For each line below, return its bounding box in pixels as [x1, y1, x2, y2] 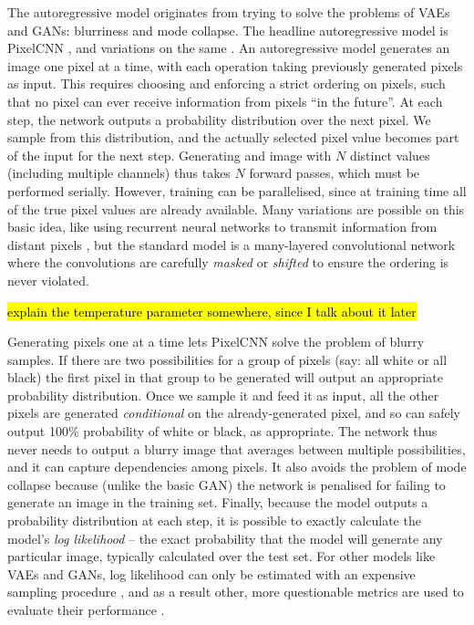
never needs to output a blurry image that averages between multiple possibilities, [7, 439, 466, 458]
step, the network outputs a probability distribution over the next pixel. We [7, 109, 431, 129]
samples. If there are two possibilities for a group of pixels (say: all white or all [7, 349, 448, 369]
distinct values [349, 145, 430, 164]
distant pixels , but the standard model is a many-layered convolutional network [7, 234, 456, 254]
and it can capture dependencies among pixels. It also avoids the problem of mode [7, 457, 467, 476]
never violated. [7, 270, 89, 289]
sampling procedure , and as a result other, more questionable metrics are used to [7, 582, 464, 601]
